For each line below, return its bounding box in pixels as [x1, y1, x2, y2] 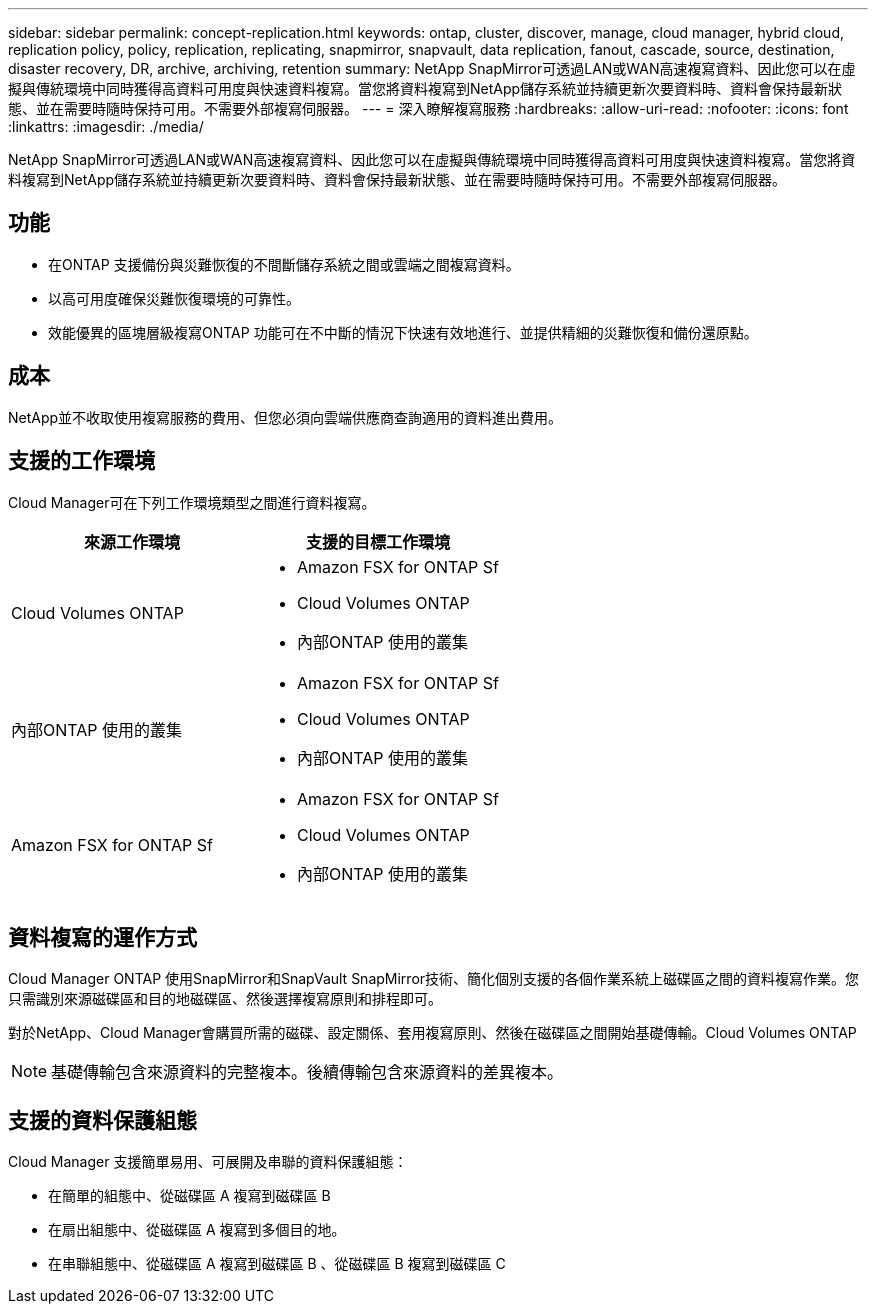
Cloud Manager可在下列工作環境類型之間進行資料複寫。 [8, 493, 376, 511]
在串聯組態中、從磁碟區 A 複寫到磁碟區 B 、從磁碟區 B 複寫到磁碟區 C [48, 1255, 506, 1273]
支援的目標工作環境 [305, 531, 450, 552]
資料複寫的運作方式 [8, 924, 197, 950]
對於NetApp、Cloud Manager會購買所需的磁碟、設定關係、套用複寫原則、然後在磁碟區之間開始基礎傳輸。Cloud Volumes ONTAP [8, 1024, 857, 1042]
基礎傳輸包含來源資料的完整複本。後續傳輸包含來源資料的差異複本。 [51, 1062, 564, 1083]
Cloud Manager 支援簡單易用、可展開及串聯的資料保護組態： [8, 1153, 408, 1171]
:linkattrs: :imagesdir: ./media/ [8, 118, 204, 135]
